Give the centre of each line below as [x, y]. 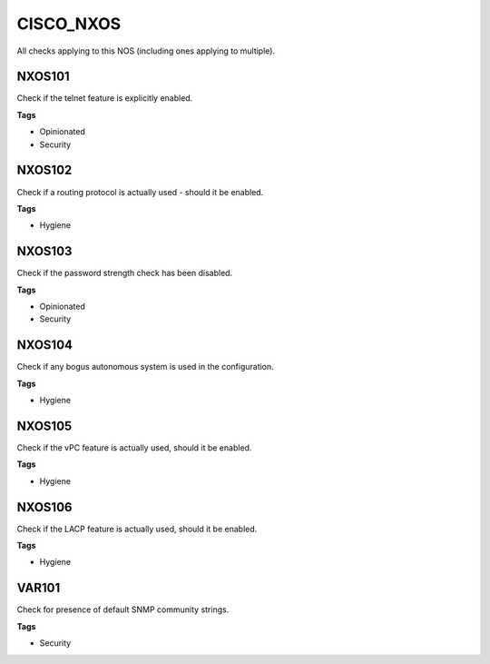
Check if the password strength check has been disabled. [125, 273]
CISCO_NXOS [69, 24]
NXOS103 [44, 251]
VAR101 [39, 588]
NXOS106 [44, 507]
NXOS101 [43, 77]
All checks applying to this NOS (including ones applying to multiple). [146, 51]
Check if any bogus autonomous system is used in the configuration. [145, 367]
